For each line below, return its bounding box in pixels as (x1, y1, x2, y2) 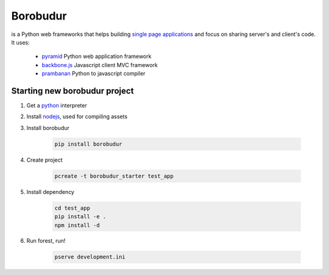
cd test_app (54, 204, 91, 212)
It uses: (11, 38, 30, 46)
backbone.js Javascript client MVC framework (41, 61, 158, 68)
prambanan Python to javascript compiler (41, 70, 146, 77)
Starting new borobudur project (11, 85, 134, 96)
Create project (26, 156, 63, 163)
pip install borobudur (54, 140, 122, 148)
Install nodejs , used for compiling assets (26, 113, 128, 120)
